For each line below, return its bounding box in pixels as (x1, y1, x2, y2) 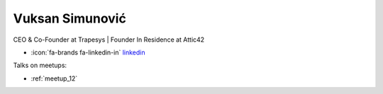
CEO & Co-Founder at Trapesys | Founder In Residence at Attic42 (13, 35, 205, 44)
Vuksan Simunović (13, 11, 127, 26)
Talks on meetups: (13, 61, 67, 70)
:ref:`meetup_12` (30, 74, 78, 83)
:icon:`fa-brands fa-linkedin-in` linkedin (30, 48, 145, 57)
